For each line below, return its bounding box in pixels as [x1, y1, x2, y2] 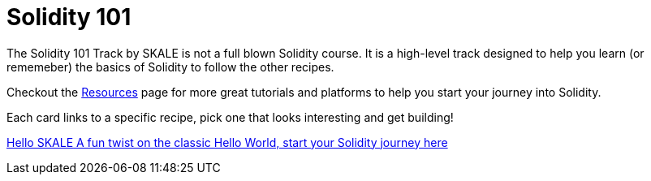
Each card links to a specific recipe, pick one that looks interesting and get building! [6, 110, 454, 124]
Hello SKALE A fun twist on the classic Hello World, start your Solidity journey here [6, 135, 448, 149]
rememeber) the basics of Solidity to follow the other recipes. [6, 59, 334, 74]
